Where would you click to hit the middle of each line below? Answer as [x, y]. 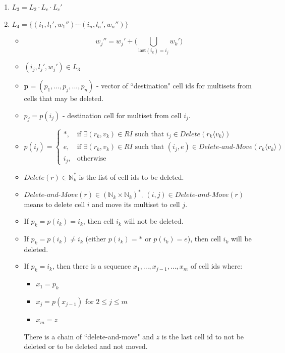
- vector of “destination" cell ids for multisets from [174, 86]
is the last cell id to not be [203, 336]
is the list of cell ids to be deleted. [131, 176]
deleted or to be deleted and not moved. [86, 346]
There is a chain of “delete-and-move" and [89, 336]
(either [96, 239]
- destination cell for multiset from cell [122, 115]
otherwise [92, 159]
